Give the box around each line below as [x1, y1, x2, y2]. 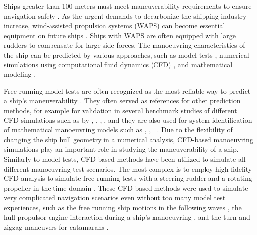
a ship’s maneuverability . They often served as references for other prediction [4, 95, 241, 106]
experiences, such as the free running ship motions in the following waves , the [4, 202, 242, 212]
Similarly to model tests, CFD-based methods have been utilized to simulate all [4, 153, 246, 164]
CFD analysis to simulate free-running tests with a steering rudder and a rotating [4, 173, 252, 183]
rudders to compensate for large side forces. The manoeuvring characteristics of [4, 40, 245, 50]
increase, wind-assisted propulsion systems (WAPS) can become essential [4, 20, 225, 31]
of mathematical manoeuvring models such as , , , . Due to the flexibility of [4, 124, 233, 135]
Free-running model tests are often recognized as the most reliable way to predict [4, 85, 251, 96]
